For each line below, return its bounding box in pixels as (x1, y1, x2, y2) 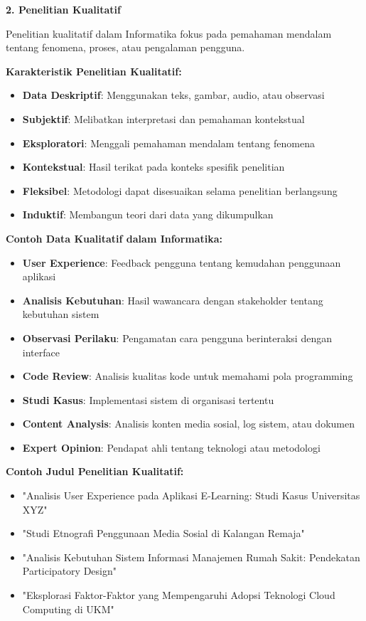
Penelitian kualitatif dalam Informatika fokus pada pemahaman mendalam (6, 26, 332, 41)
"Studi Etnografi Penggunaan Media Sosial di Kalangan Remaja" (22, 526, 305, 541)
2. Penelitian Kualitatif (6, 2, 121, 16)
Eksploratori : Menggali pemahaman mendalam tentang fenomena (22, 135, 315, 150)
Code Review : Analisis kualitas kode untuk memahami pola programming (22, 368, 353, 383)
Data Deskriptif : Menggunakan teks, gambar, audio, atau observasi (22, 87, 325, 102)
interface (22, 344, 60, 359)
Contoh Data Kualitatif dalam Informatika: (6, 230, 223, 245)
